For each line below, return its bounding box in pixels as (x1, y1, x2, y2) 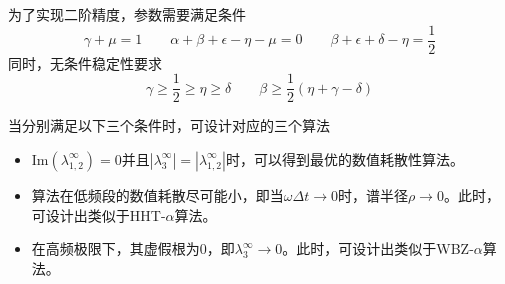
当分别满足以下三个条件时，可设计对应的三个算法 (8, 115, 330, 136)
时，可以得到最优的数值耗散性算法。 (225, 148, 464, 169)
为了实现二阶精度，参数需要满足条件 (8, 4, 246, 24)
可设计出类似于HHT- (31, 204, 166, 225)
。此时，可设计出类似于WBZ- (282, 238, 474, 259)
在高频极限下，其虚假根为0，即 (31, 238, 235, 259)
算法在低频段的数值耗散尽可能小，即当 (31, 184, 284, 205)
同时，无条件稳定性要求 (8, 52, 162, 73)
